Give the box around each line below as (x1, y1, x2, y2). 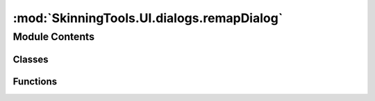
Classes (12, 53, 49, 65)
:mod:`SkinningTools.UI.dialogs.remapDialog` (12, 10, 283, 26)
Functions (12, 75, 58, 87)
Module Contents (12, 30, 95, 43)
